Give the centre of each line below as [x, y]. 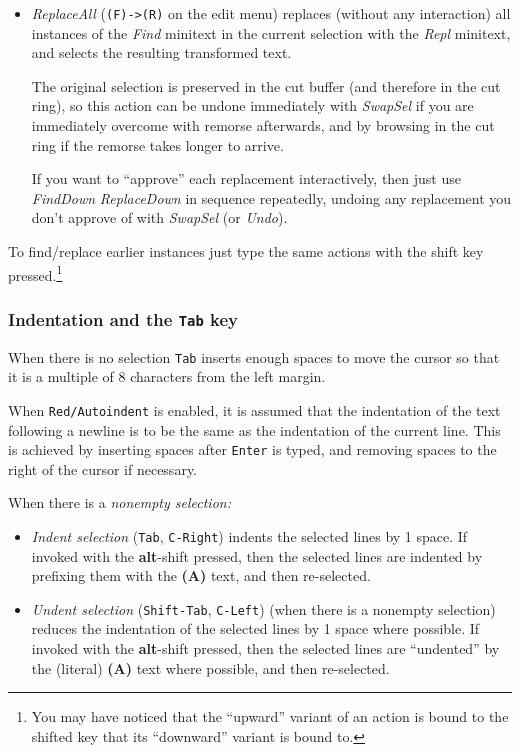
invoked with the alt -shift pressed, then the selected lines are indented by [257, 555]
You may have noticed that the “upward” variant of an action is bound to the [270, 716]
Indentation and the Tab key [123, 318]
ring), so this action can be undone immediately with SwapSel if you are [252, 105]
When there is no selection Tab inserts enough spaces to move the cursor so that [254, 356]
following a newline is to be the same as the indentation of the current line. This [254, 429]
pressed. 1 [35, 273]
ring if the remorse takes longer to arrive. [157, 144]
